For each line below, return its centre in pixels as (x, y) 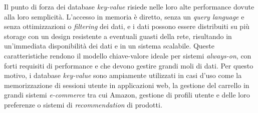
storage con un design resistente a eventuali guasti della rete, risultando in (118, 36)
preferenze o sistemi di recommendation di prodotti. (83, 104)
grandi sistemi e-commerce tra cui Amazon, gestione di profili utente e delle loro (127, 95)
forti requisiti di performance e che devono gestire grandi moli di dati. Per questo (129, 65)
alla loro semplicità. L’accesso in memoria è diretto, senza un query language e (124, 16)
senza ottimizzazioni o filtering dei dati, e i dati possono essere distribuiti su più (127, 26)
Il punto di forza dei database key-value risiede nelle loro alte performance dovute (129, 6)
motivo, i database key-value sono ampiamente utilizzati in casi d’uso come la (123, 75)
